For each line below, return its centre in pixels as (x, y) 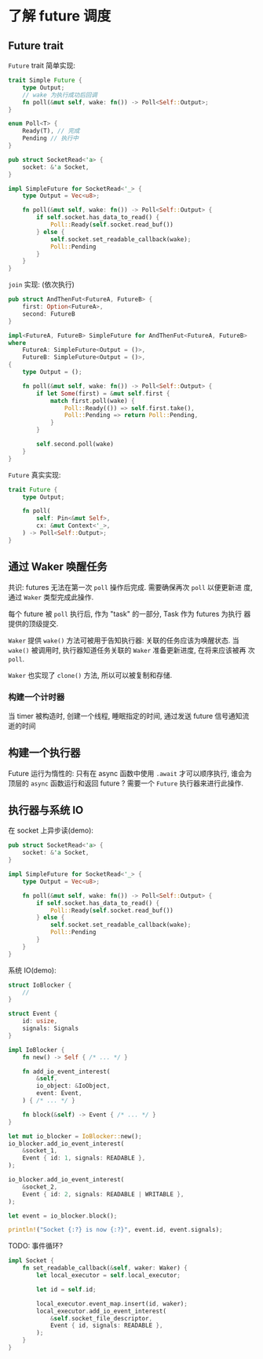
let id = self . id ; (66, 1289)
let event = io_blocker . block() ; (63, 1216)
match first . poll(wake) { (92, 401)
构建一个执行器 (44, 753)
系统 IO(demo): (32, 970)
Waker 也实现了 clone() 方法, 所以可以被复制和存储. (90, 675)
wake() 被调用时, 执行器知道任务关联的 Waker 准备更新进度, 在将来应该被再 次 (131, 650)
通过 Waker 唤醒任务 (58, 567)
